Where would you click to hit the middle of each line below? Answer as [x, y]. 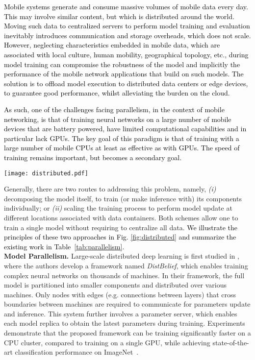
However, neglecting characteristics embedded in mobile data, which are [112, 45]
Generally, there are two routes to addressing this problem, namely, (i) [110, 189]
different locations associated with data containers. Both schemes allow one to [121, 217]
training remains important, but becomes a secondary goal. [93, 157]
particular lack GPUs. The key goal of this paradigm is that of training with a [122, 138]
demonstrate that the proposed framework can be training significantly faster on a [127, 333]
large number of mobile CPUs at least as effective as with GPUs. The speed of [122, 148]
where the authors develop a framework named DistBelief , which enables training [126, 265]
